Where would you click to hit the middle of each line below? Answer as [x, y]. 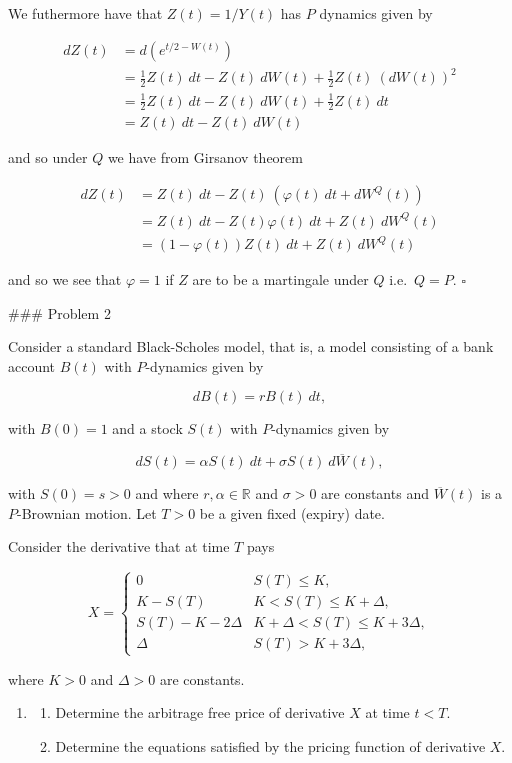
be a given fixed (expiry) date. [292, 512]
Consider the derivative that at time [119, 546]
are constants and [375, 493]
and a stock [147, 428]
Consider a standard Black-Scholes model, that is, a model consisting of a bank [251, 346]
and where [167, 493]
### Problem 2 [59, 312]
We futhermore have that [85, 13]
